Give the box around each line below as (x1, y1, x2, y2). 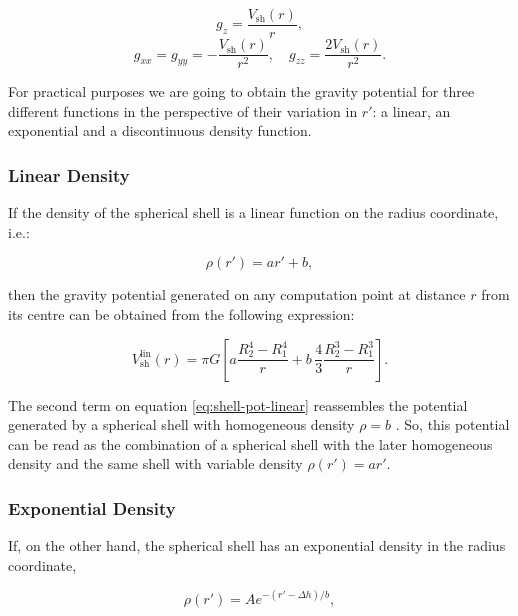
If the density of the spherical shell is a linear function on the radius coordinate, (8, 202, 499, 223)
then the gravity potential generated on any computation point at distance (8, 284, 466, 305)
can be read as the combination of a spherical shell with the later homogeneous (8, 433, 493, 454)
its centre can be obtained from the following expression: (8, 303, 355, 324)
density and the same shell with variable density (8, 453, 303, 474)
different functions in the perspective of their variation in (8, 100, 358, 121)
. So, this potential (395, 414, 510, 435)
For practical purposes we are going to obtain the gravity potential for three (8, 81, 475, 102)
